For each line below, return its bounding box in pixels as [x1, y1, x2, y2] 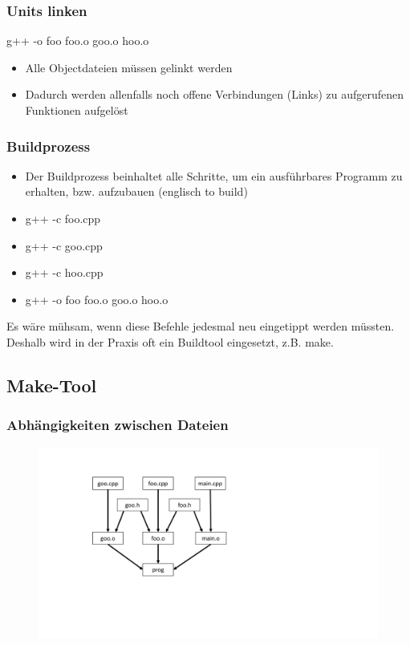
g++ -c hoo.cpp [25, 264, 104, 281]
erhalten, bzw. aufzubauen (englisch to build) [25, 183, 248, 200]
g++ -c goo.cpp [25, 237, 103, 254]
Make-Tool [6, 372, 97, 397]
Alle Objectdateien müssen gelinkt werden [25, 59, 233, 75]
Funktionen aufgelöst [25, 102, 128, 118]
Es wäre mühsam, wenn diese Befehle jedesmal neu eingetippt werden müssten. [6, 318, 395, 335]
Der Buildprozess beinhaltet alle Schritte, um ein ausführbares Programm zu [25, 167, 403, 184]
